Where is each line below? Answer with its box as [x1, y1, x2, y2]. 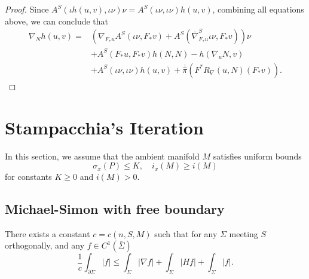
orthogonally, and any [5, 239, 85, 252]
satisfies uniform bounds [213, 149, 302, 162]
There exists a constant [5, 227, 90, 240]
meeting [229, 227, 258, 240]
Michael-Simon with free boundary [5, 200, 225, 218]
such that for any [154, 227, 218, 240]
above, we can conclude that [5, 14, 109, 27]
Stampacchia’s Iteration [5, 115, 204, 139]
